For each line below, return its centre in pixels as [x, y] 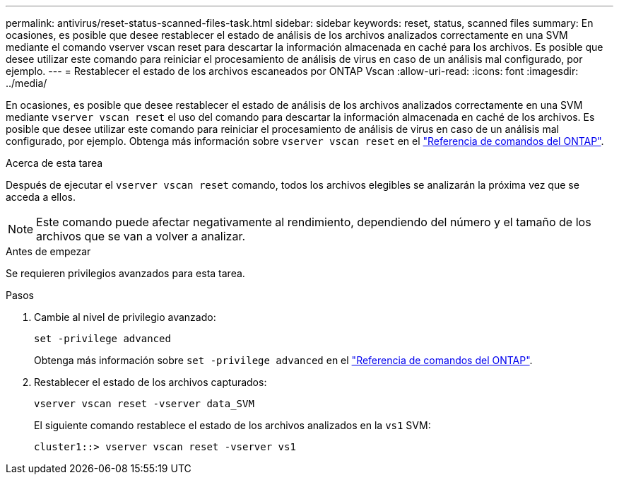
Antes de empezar [48, 251]
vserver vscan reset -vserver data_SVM [144, 404]
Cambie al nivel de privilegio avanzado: [125, 317]
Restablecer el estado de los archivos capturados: [151, 382]
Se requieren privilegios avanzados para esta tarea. [125, 273]
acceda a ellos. [41, 197]
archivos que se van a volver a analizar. [141, 236]
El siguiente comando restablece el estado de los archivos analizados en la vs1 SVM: [232, 425]
